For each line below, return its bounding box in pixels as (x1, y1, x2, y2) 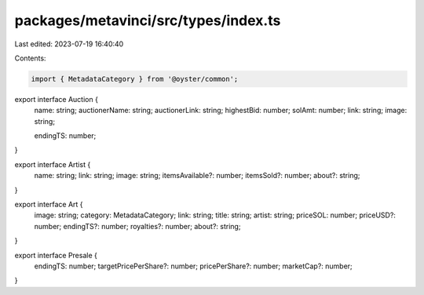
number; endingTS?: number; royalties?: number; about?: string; (34, 221, 241, 231)
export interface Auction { (14, 94, 98, 104)
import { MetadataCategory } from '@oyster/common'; (31, 75, 239, 83)
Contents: (14, 53, 46, 63)
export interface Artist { (14, 159, 91, 169)
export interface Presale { (14, 250, 97, 260)
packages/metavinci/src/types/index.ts (14, 12, 281, 29)
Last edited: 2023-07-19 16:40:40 (14, 39, 124, 49)
